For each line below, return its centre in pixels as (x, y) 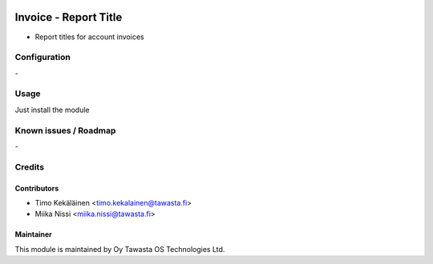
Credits (29, 166)
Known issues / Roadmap (65, 130)
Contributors (37, 188)
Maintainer (33, 234)
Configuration (43, 58)
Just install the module (52, 110)
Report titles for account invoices (89, 37)
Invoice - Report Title (69, 17)
